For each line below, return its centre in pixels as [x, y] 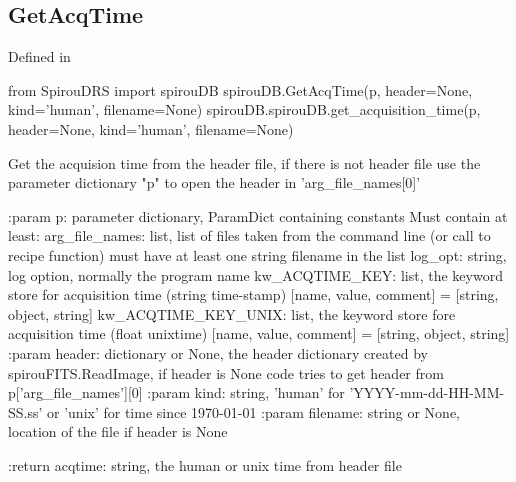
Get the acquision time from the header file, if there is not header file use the [244, 162]
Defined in [39, 56]
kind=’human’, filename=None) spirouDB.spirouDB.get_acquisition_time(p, [244, 109]
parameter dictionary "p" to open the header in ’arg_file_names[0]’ [214, 182]
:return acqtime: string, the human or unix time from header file [205, 464]
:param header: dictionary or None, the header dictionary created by [218, 352]
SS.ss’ [25, 411]
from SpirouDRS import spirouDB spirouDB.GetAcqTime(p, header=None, [240, 89]
